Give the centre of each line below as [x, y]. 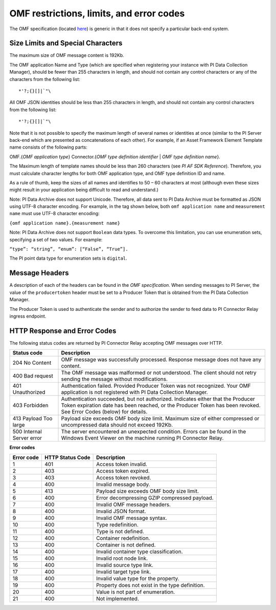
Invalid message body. [123, 484]
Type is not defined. [120, 531]
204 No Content [32, 363]
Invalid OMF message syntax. [132, 518]
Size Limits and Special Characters [66, 43]
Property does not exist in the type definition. [151, 585]
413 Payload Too [32, 418]
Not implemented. [118, 598]
